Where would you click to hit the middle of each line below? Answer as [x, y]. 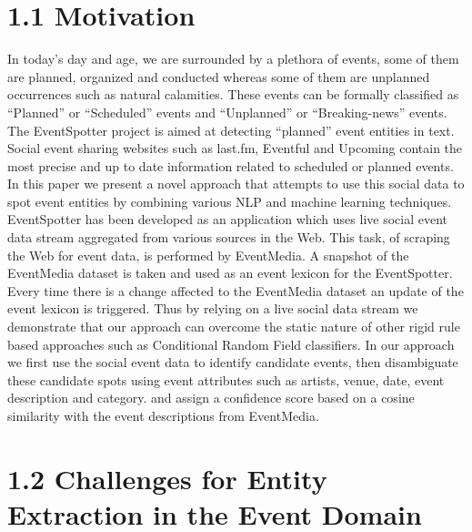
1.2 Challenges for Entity [167, 478]
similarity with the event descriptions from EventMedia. [163, 415]
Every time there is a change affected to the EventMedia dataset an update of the [236, 290]
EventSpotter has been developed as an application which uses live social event [227, 219]
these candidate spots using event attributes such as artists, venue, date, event [226, 379]
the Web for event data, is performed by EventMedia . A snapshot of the [208, 255]
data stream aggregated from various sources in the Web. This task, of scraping [229, 237]
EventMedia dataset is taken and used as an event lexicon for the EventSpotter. [230, 273]
